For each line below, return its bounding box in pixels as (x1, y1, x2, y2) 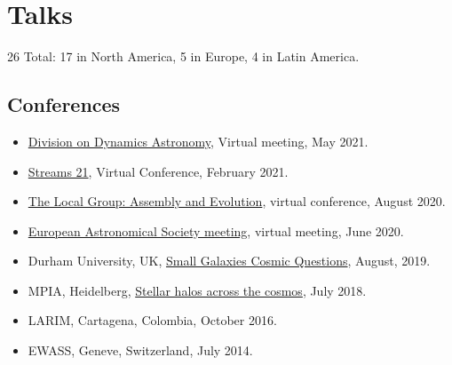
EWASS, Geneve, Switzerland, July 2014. (28, 341, 253, 360)
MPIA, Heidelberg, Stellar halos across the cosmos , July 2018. (28, 281, 367, 299)
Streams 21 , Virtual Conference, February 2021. (28, 162, 289, 180)
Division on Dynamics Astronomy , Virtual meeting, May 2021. (28, 131, 369, 150)
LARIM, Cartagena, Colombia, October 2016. (28, 311, 277, 329)
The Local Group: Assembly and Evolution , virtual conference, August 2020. (28, 192, 446, 210)
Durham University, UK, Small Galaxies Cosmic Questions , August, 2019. (28, 251, 431, 270)
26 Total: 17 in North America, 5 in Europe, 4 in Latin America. (7, 47, 360, 66)
